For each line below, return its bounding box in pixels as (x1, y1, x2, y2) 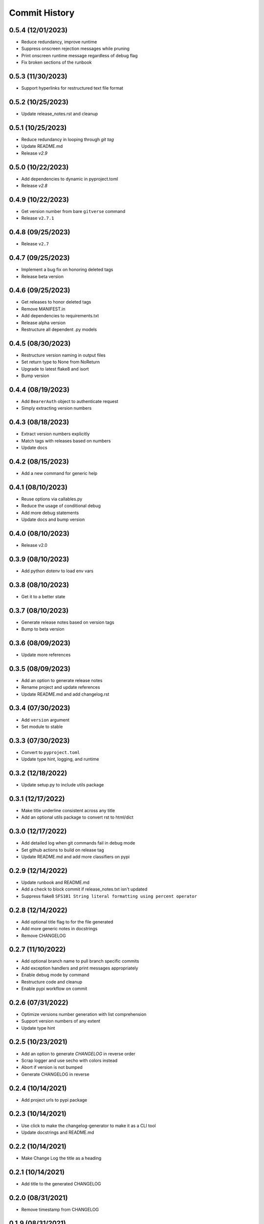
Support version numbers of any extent (21, 1018, 100, 1024)
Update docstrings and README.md (21, 1129, 94, 1135)
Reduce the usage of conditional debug (21, 503, 101, 509)
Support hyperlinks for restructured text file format (21, 85, 123, 91)
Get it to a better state (21, 593, 66, 599)
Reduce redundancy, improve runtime (21, 39, 97, 45)
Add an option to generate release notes (21, 677, 103, 683)
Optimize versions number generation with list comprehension (21, 1011, 147, 1017)
